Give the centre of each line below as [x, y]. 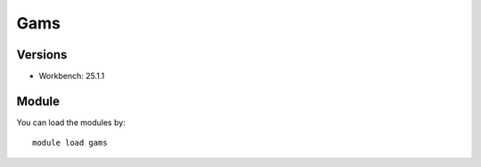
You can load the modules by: [71, 122]
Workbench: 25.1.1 [72, 76]
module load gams [70, 143]
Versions [42, 55]
